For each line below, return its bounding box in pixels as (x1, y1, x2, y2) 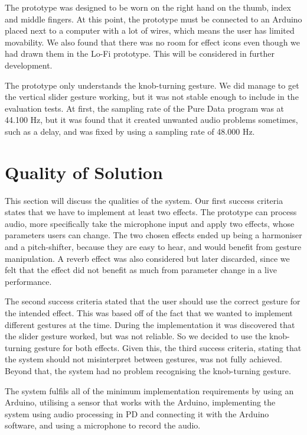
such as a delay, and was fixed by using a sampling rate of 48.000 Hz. (5, 125, 255, 137)
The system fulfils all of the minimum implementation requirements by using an (5, 384, 294, 397)
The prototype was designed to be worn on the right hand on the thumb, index (5, 1, 291, 13)
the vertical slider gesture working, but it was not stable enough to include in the (5, 90, 299, 103)
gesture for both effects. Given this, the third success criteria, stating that (34, 341, 302, 353)
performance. (5, 275, 52, 287)
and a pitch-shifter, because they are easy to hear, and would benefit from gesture (5, 241, 302, 253)
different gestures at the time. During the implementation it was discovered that (5, 318, 295, 330)
